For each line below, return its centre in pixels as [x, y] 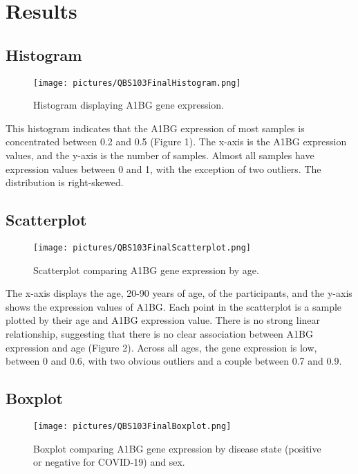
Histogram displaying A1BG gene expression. [129, 105]
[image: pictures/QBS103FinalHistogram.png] [137, 83]
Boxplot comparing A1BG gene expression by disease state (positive [177, 448]
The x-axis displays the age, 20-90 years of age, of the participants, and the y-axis [179, 293]
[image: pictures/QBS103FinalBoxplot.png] [132, 427]
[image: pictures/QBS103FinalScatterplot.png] [142, 248]
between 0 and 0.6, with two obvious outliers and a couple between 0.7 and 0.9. [174, 361]
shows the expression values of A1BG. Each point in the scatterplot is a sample [174, 306]
